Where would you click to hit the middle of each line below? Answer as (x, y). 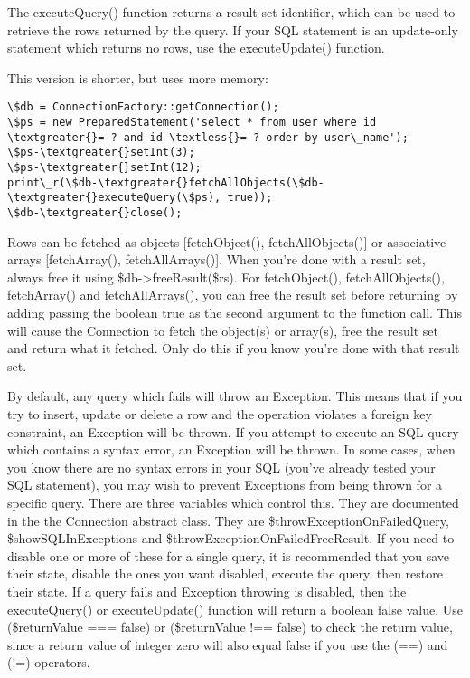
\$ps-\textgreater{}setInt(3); (101, 153)
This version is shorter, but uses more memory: (138, 77)
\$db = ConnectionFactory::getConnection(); (143, 107)
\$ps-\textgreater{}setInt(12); (104, 167)
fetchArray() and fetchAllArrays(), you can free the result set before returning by (233, 295)
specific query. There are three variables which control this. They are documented (233, 502)
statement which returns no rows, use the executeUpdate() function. (196, 48)
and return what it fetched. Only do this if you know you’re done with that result (234, 348)
